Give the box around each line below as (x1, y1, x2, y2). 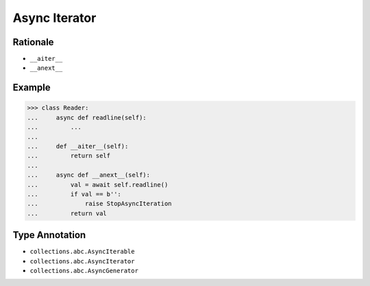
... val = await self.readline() (27, 181, 169, 188)
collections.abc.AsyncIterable (29, 248, 135, 256)
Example (12, 82, 51, 94)
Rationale (12, 36, 54, 48)
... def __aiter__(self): (27, 142, 129, 151)
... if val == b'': (27, 190, 121, 198)
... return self (27, 152, 111, 160)
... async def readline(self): (27, 114, 147, 121)
